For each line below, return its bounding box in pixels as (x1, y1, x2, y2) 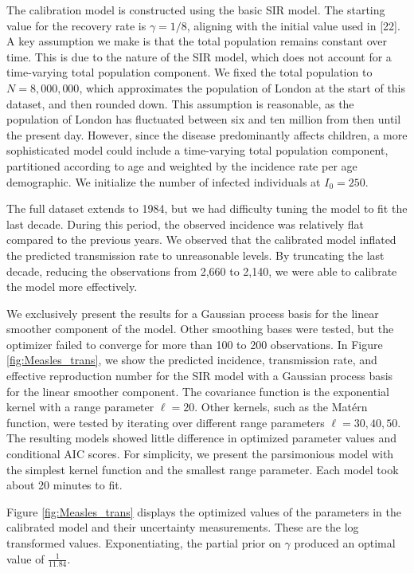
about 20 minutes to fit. (6, 477, 123, 493)
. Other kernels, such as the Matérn (194, 398, 368, 415)
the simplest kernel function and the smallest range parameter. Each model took (6, 461, 399, 477)
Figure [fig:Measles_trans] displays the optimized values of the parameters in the (6, 503, 401, 520)
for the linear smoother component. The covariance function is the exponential (6, 383, 389, 399)
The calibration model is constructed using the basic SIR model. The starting (6, 2, 385, 18)
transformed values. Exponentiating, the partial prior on (6, 535, 281, 551)
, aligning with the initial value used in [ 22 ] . (186, 17, 400, 33)
